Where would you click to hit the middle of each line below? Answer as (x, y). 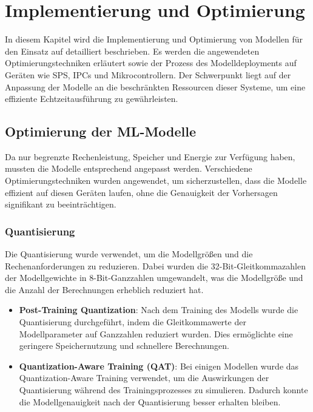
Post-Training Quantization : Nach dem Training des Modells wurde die (159, 310)
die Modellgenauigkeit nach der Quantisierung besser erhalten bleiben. (150, 401)
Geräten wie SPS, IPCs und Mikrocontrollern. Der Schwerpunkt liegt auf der (148, 74)
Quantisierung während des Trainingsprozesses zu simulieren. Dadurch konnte (163, 390)
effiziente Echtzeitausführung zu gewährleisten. (92, 99)
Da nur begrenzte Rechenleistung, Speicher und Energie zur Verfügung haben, (150, 156)
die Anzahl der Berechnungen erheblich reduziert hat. (104, 289)
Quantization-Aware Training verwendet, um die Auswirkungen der (144, 378)
